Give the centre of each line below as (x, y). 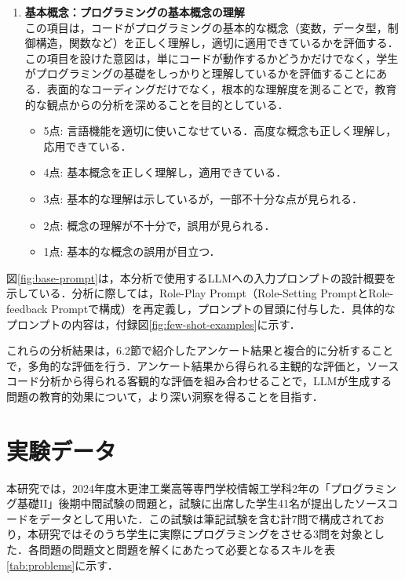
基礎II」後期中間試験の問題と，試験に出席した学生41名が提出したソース (202, 503)
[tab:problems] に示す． (62, 564)
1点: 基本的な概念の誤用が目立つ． (132, 251)
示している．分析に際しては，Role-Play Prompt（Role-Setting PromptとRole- (200, 293)
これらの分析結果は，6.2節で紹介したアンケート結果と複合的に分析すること (200, 350)
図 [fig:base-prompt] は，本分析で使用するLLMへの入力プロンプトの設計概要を (201, 277)
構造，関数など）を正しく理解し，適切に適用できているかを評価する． (217, 43)
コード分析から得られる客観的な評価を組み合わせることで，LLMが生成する (199, 381)
